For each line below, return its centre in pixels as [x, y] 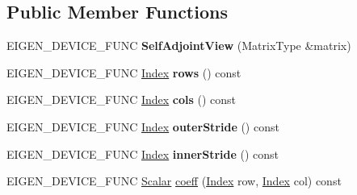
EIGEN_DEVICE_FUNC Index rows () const [124, 72]
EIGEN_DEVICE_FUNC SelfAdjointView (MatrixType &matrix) [179, 46]
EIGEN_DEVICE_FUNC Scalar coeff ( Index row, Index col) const [174, 181]
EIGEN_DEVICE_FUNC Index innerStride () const [143, 154]
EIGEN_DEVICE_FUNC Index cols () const [122, 100]
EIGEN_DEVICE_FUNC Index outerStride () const [143, 126]
